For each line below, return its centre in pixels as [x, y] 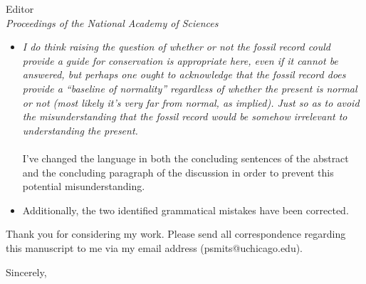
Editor [20, 9]
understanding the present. [80, 130]
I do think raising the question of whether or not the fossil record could [176, 47]
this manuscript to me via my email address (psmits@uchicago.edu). [155, 247]
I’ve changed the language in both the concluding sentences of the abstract [185, 158]
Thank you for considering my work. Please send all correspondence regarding [176, 234]
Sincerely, [26, 272]
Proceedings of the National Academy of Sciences [112, 22]
